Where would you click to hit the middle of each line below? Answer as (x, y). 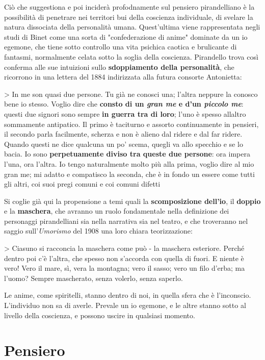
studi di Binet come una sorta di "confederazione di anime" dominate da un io (126, 36)
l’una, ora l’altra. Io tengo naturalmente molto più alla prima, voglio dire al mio (129, 163)
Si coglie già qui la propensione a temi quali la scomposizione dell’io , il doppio (132, 201)
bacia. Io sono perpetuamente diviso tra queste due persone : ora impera (127, 154)
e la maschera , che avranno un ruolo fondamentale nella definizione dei (117, 211)
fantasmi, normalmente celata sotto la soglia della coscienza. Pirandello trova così (131, 56)
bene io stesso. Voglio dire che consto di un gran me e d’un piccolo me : (124, 104)
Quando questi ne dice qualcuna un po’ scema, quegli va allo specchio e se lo (124, 144)
